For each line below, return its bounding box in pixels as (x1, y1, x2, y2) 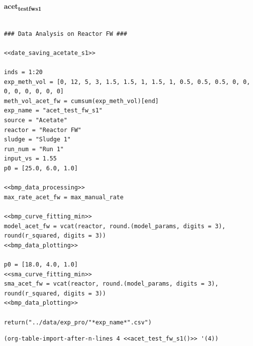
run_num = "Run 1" (4, 145, 64, 153)
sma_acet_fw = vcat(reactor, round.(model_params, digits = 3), (4, 280, 219, 288)
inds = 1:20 (4, 69, 43, 76)
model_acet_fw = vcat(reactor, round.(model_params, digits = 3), (4, 222, 226, 230)
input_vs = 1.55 (4, 155, 57, 162)
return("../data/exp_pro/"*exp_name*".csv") (4, 319, 152, 326)
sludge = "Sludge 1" (4, 136, 71, 143)
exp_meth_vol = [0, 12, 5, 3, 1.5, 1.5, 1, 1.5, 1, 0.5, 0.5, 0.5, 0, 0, (4, 78, 251, 85)
